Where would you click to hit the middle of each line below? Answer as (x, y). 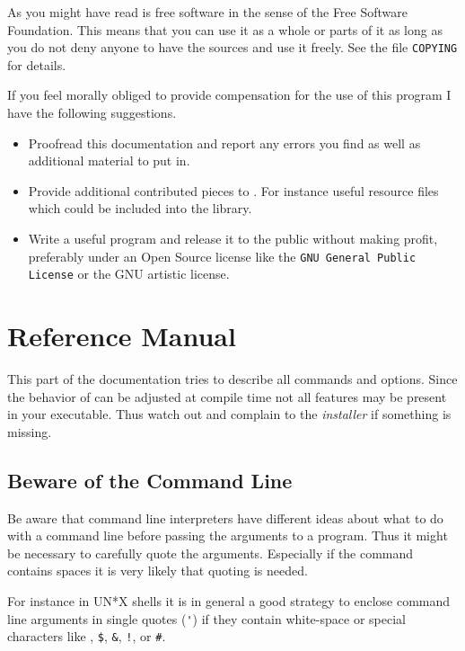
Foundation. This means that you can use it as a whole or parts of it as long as (225, 29)
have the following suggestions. (92, 113)
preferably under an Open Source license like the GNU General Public (222, 256)
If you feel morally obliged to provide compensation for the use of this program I (229, 95)
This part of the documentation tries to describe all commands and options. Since (232, 379)
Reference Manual (122, 336)
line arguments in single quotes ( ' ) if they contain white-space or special (206, 618)
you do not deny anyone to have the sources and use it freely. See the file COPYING (232, 47)
